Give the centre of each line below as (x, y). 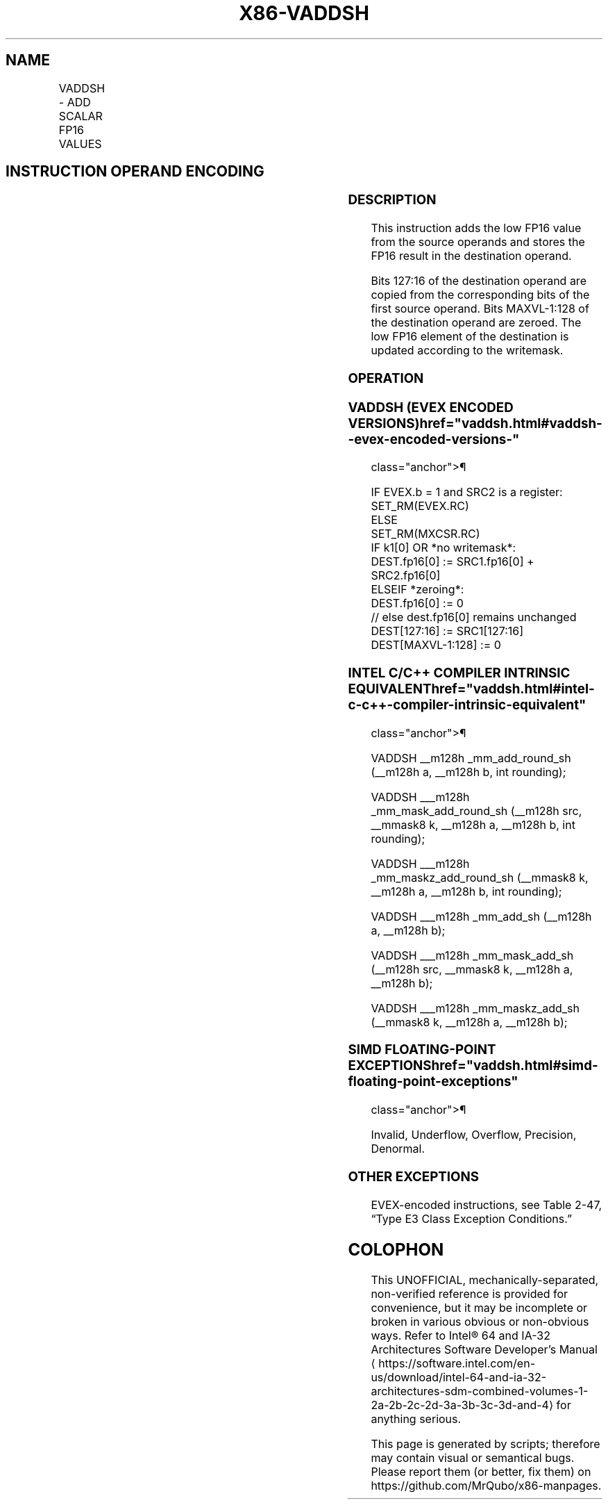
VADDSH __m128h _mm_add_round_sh (471, 758)
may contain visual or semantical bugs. (473, 1458)
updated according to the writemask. (467, 351)
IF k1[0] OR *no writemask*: (444, 548)
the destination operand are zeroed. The (476, 323)
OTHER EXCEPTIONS (413, 1176)
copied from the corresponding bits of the (480, 295)
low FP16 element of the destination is (470, 337)
